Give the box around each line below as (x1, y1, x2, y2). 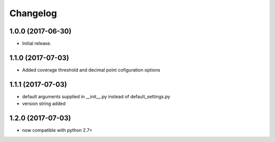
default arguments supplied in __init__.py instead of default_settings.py (22, 93, 171, 99)
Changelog (9, 8, 57, 19)
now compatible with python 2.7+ (22, 127, 93, 133)
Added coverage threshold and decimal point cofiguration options (22, 66, 160, 73)
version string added (22, 100, 66, 106)
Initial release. (22, 41, 51, 47)
